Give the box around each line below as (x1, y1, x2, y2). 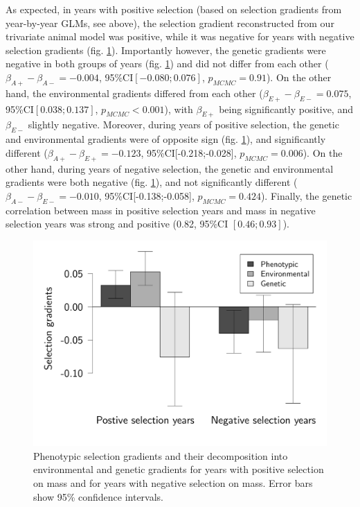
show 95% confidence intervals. (33, 489, 164, 504)
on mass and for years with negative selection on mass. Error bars (33, 475, 313, 490)
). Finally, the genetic (260, 188, 352, 203)
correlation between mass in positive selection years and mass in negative (6, 203, 316, 217)
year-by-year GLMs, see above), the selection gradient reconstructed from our (6, 15, 334, 30)
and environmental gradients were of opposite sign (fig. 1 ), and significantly (6, 132, 326, 146)
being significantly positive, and (219, 101, 353, 116)
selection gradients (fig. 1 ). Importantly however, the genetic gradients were (6, 42, 326, 57)
